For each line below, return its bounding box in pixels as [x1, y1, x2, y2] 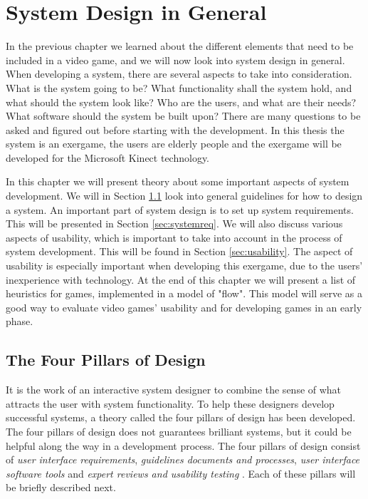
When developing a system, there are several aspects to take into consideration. [6, 66, 352, 81]
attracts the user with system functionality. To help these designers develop [6, 396, 335, 411]
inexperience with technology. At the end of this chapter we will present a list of [6, 272, 356, 287]
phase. [6, 314, 33, 329]
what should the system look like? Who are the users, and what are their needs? [6, 94, 357, 109]
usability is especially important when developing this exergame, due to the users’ [6, 258, 363, 273]
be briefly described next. [6, 480, 116, 495]
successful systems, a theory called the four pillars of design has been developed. [6, 410, 356, 425]
